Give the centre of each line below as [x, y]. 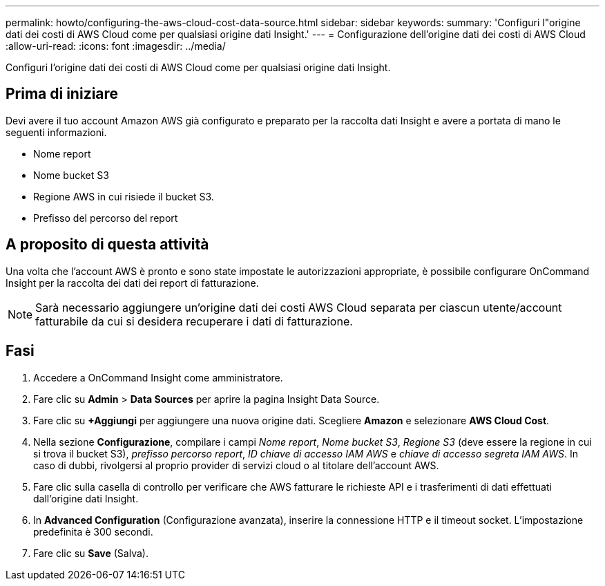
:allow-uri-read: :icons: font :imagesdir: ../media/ [116, 46]
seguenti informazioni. [56, 132]
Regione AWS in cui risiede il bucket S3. [124, 196]
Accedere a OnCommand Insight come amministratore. [158, 377]
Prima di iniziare [62, 94]
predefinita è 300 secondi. [93, 531]
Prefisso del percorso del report [106, 218]
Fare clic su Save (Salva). [91, 553]
